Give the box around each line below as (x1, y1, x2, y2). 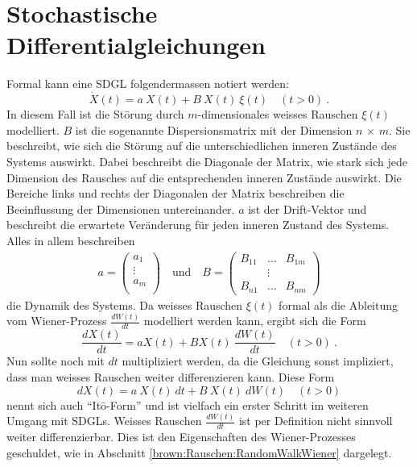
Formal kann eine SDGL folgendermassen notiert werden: (6, 75, 290, 92)
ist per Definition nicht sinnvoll (238, 412, 393, 429)
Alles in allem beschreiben (6, 231, 135, 248)
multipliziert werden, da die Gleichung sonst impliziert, (122, 352, 394, 369)
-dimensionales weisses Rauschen (197, 106, 358, 123)
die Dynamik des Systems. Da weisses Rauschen (6, 296, 243, 313)
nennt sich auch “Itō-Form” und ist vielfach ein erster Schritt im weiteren (6, 396, 369, 413)
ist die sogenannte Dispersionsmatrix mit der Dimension (75, 121, 353, 138)
